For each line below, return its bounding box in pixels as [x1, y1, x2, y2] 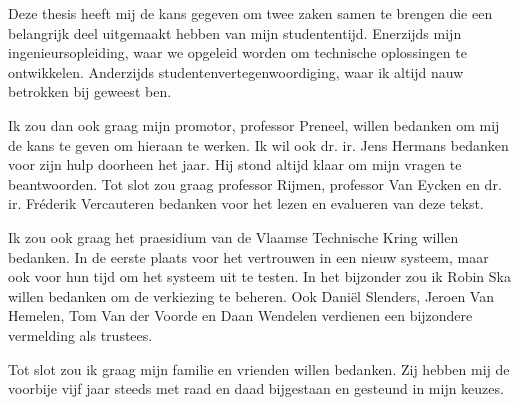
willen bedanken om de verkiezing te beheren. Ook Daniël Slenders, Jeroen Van [8, 285, 494, 306]
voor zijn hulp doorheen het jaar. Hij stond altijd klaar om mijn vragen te [8, 154, 462, 175]
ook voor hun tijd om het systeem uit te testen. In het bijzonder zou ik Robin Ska [8, 266, 511, 287]
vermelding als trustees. [8, 324, 153, 345]
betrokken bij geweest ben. [8, 81, 172, 102]
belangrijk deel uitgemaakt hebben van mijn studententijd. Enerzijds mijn [8, 22, 462, 43]
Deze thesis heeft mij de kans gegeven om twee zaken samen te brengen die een [8, 3, 493, 23]
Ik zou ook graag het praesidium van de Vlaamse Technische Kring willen [8, 226, 459, 247]
